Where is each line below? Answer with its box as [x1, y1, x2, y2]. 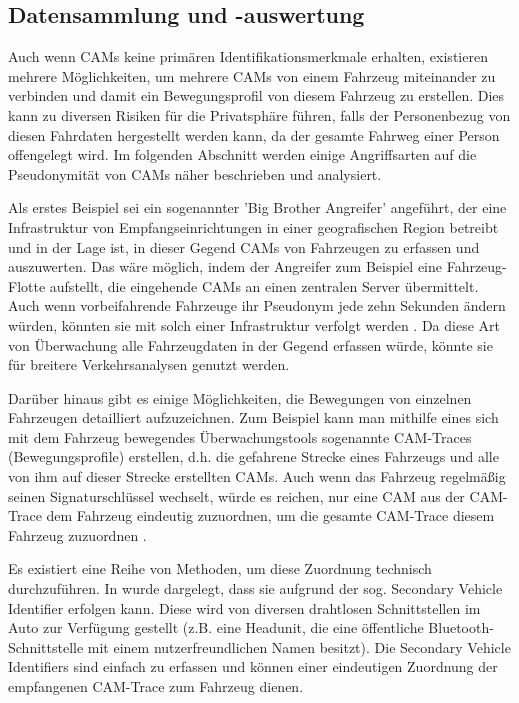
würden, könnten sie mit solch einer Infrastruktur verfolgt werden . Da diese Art [8, 314, 500, 335]
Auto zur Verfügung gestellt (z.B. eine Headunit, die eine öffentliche [8, 617, 424, 638]
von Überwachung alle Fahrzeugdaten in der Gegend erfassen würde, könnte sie [8, 334, 493, 355]
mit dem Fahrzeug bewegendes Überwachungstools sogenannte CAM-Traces [8, 426, 472, 447]
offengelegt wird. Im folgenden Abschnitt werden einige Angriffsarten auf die [8, 144, 477, 165]
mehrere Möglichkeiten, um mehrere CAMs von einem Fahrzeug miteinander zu [8, 65, 496, 86]
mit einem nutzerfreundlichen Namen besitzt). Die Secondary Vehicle [87, 636, 511, 657]
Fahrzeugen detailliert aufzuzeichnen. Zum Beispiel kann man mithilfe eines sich [8, 407, 499, 428]
